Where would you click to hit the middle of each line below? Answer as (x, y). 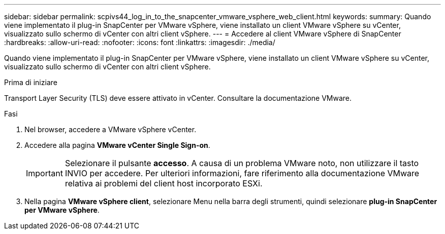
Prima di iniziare (31, 82)
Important (44, 173)
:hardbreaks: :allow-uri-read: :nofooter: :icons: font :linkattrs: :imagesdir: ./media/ (140, 42)
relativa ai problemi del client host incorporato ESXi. (164, 183)
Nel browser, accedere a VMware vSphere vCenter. (110, 129)
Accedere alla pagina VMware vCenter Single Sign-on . (117, 145)
